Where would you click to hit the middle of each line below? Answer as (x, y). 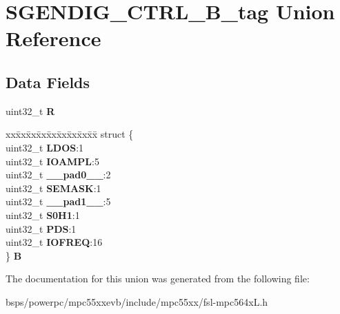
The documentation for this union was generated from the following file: (158, 279)
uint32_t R (30, 111)
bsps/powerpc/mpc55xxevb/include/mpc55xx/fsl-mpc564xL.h (137, 301)
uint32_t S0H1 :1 (43, 214)
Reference (53, 38)
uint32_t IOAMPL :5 (52, 161)
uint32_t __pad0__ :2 (58, 175)
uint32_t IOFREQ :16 (54, 242)
